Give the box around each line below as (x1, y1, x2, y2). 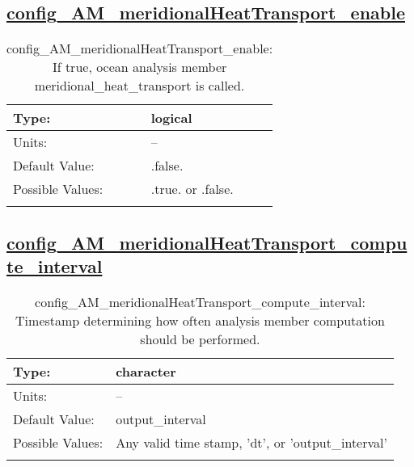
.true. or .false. (150, 179, 234, 199)
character (116, 361, 176, 381)
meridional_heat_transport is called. (34, 76, 245, 95)
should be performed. (140, 329, 260, 348)
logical (150, 108, 192, 128)
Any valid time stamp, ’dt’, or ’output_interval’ (116, 432, 387, 452)
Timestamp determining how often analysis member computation (15, 310, 385, 330)
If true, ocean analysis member (52, 57, 227, 77)
